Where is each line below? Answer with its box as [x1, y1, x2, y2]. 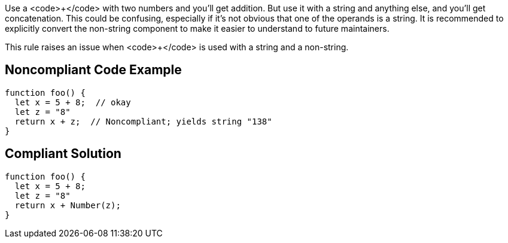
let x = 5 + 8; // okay [14, 97, 131, 107]
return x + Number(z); [14, 200, 121, 210]
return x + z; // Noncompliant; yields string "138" [14, 116, 272, 126]
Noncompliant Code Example [5, 62, 182, 78]
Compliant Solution [5, 146, 121, 162]
